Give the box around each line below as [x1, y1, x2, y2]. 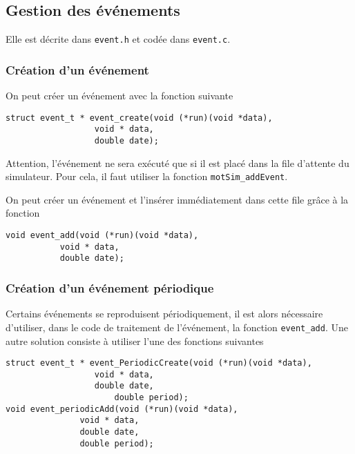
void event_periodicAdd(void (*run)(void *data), [6, 404, 238, 414]
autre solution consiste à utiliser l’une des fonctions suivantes [6, 333, 264, 348]
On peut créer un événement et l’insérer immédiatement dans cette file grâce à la [6, 192, 349, 206]
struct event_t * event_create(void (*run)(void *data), [6, 112, 273, 123]
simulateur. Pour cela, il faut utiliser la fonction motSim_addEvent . [6, 169, 288, 184]
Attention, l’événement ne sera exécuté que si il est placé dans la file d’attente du [6, 155, 349, 170]
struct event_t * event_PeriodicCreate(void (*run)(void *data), [6, 358, 312, 368]
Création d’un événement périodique [6, 279, 214, 296]
